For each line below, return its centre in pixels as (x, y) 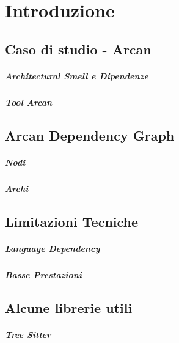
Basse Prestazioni (43, 274)
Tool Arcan (29, 102)
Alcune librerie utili (69, 307)
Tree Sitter (28, 334)
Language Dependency (53, 248)
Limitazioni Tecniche (72, 221)
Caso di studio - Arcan (78, 49)
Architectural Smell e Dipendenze (77, 76)
